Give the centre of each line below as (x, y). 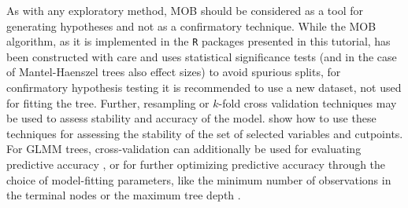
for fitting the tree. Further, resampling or (108, 102)
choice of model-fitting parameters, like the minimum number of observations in (199, 179)
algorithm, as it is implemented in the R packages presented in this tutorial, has (198, 41)
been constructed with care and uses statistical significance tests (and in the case (202, 56)
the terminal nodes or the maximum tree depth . (124, 195)
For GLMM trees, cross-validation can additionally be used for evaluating (184, 149)
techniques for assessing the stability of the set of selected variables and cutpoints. (205, 133)
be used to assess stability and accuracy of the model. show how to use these (191, 118)
